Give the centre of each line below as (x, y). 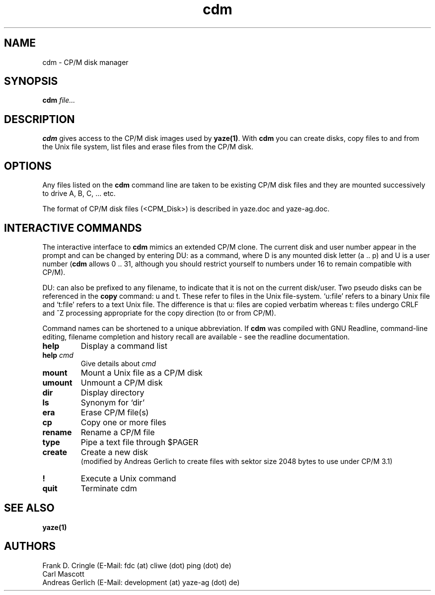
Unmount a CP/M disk (122, 382)
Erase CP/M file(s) (115, 412)
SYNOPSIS (31, 81)
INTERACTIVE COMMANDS (73, 228)
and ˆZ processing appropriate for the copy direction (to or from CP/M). (159, 313)
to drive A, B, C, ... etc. (79, 194)
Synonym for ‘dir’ (113, 402)
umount (57, 382)
